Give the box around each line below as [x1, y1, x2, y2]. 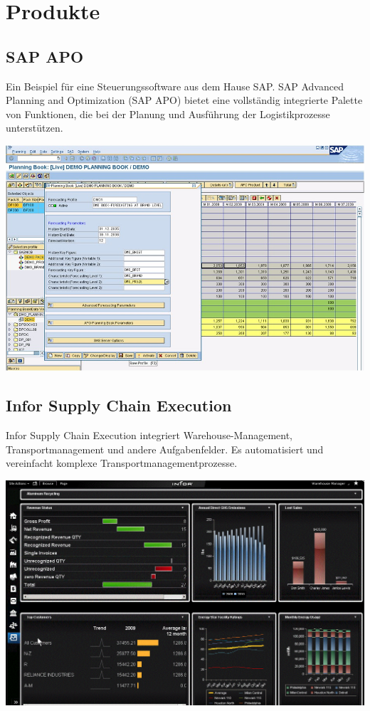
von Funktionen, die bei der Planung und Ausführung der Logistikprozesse [6, 106, 330, 121]
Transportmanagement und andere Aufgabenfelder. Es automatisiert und [6, 441, 324, 456]
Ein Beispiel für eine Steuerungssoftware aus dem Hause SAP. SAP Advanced [6, 78, 344, 93]
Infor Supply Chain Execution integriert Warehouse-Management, [6, 428, 292, 443]
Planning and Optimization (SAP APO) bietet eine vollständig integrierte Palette [6, 93, 363, 107]
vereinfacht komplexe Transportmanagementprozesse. [6, 455, 238, 470]
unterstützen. [6, 120, 63, 135]
